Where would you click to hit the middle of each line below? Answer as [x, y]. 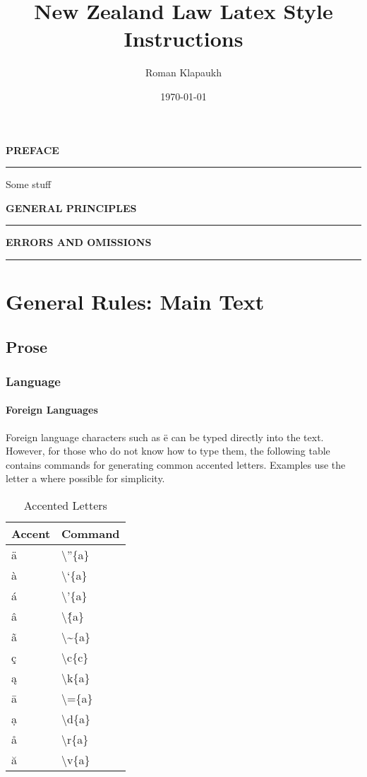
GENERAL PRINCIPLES [71, 208]
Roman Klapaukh [183, 72]
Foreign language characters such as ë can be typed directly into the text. [165, 437]
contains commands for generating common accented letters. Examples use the [176, 464]
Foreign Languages [52, 410]
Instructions [183, 39]
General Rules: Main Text [135, 302]
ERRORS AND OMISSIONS [79, 242]
